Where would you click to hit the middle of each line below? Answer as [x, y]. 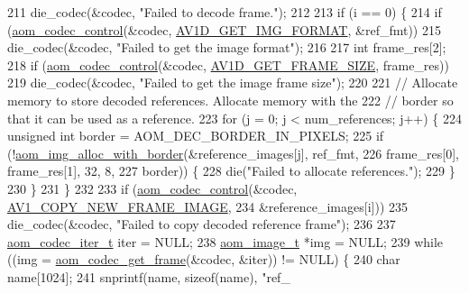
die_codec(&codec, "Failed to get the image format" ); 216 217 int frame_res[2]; [227, 47]
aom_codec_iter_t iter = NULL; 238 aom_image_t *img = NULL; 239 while [225, 241]
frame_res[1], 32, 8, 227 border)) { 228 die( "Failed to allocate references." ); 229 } [231, 171]
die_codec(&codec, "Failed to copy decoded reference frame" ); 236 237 [202, 224]
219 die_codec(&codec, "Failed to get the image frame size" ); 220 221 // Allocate [233, 82]
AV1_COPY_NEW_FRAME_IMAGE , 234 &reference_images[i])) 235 [207, 206]
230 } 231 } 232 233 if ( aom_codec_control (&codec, [152, 188]
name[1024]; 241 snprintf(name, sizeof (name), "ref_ [149, 276]
